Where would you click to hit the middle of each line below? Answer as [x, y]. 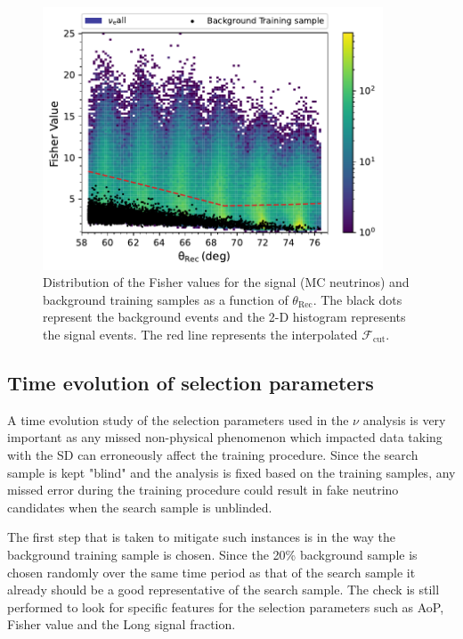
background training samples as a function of [166, 299]
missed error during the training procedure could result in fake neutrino [203, 490]
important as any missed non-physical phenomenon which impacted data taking [225, 437]
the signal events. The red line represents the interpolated [200, 334]
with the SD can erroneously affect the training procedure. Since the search [213, 454]
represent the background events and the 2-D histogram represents [224, 317]
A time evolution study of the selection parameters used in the [178, 419]
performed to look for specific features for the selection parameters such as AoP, [226, 606]
